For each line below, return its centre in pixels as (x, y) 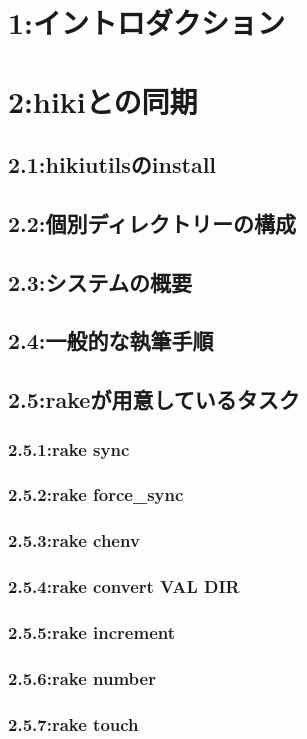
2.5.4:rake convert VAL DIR (124, 586)
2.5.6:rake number (82, 677)
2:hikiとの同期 (103, 100)
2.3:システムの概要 (100, 281)
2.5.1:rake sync (69, 448)
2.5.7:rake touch (73, 723)
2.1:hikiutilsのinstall (112, 164)
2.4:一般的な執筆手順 (111, 340)
